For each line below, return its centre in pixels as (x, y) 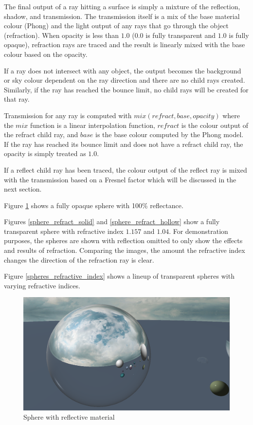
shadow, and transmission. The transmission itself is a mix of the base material (122, 16)
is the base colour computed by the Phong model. (170, 134)
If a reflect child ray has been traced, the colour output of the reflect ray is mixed (126, 169)
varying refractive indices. (42, 285)
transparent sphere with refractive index (64, 231)
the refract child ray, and (41, 134)
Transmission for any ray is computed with (68, 115)
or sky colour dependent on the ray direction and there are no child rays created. (125, 80)
